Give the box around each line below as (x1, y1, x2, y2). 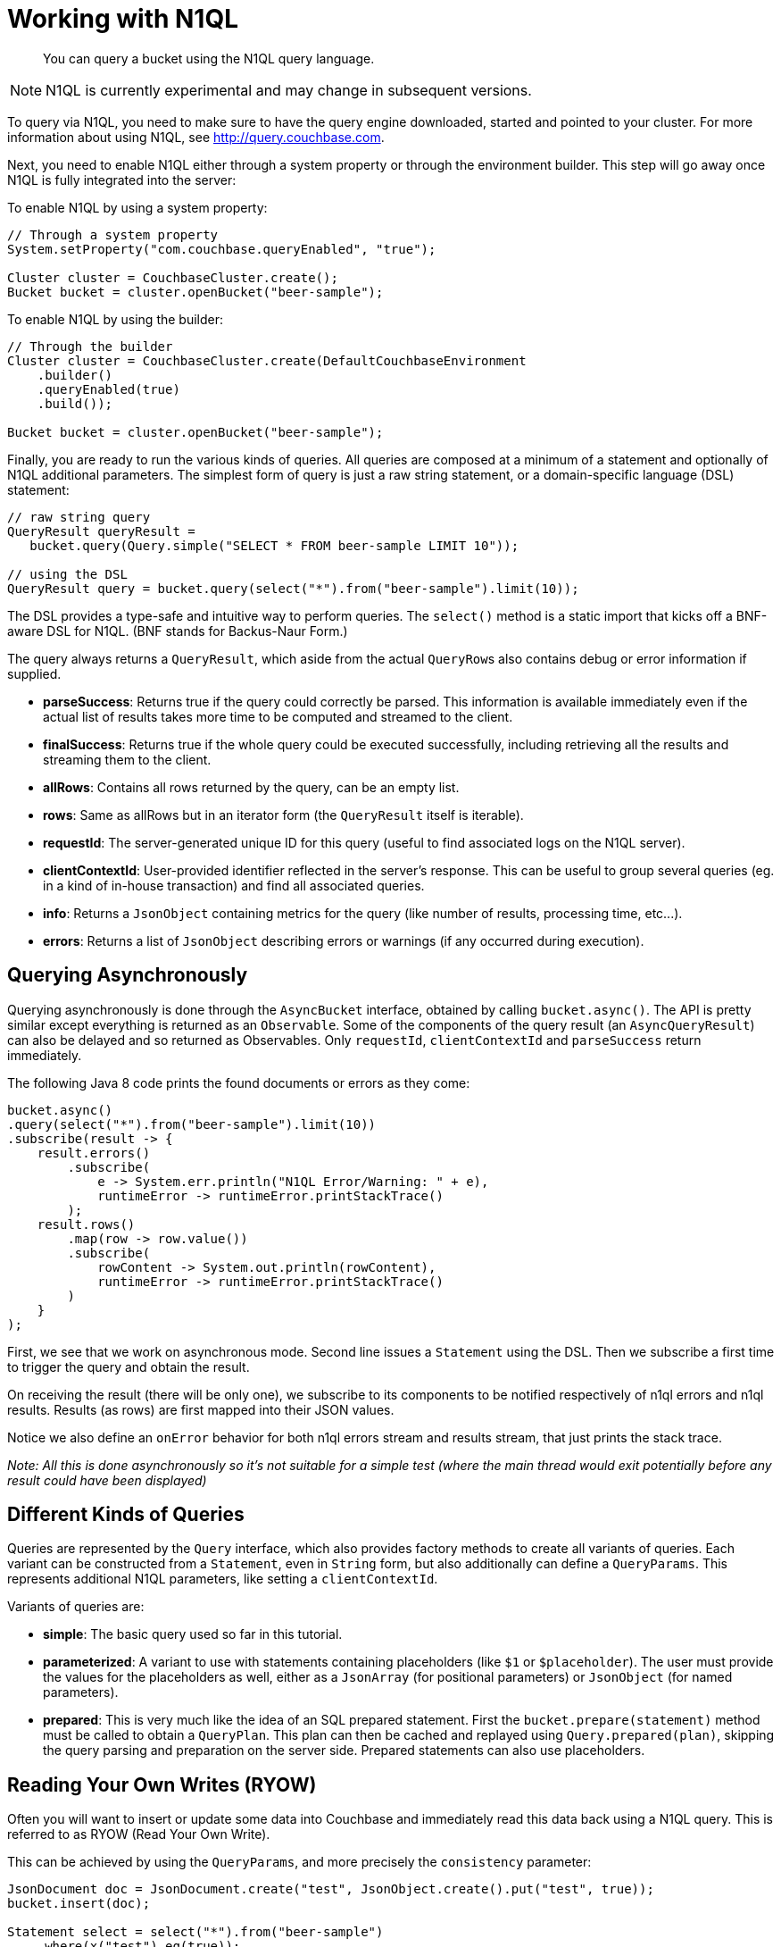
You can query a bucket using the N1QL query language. (43, 50, 375, 66)
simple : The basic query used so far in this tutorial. (43, 1626, 343, 1642)
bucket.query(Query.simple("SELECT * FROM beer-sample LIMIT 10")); (29, 538, 519, 553)
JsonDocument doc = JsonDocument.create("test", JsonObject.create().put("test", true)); (7, 1882, 654, 1897)
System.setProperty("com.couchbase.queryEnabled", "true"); (7, 241, 436, 256)
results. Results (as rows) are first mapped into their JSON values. (7, 1401, 395, 1417)
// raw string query (7, 509, 151, 524)
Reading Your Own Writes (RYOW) (7, 1773, 317, 1796)
